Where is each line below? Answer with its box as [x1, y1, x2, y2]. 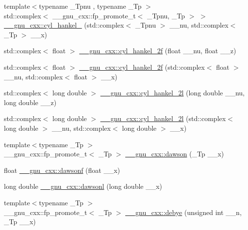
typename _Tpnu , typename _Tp [39, 1, 142, 11]
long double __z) [4, 97, 57, 107]
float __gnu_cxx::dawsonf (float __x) [4, 165, 120, 175]
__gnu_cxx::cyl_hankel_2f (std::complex [79, 61, 205, 72]
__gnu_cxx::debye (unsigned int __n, [125, 207, 242, 217]
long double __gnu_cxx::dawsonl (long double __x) [4, 181, 163, 191]
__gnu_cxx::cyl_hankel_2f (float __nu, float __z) [79, 46, 236, 56]
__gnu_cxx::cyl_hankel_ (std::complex [4, 20, 124, 30]
